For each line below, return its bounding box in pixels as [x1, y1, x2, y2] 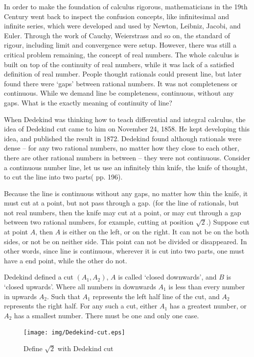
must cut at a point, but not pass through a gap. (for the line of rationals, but [4, 198, 239, 208]
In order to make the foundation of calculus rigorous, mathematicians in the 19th [4, 1, 248, 11]
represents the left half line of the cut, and [92, 291, 220, 301]
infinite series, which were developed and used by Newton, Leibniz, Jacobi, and [4, 21, 241, 31]
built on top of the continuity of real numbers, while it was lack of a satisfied [4, 59, 234, 69]
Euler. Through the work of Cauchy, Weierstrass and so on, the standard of [4, 30, 231, 40]
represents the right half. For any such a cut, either [4, 301, 158, 311]
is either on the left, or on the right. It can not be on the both [62, 227, 249, 237]
